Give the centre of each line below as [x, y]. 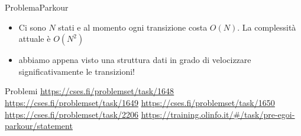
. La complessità [267, 27]
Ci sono [32, 27]
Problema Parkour [37, 7]
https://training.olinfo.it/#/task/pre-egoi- [218, 114]
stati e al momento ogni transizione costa [133, 27]
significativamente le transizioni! [77, 71]
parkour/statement [39, 126]
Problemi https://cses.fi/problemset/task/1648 [90, 91]
